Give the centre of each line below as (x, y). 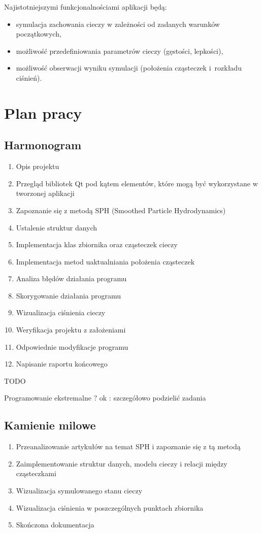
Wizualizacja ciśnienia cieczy (61, 312)
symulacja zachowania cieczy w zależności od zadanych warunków (118, 24)
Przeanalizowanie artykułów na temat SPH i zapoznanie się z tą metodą (128, 446)
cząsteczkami (36, 473)
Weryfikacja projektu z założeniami (71, 330)
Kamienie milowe (50, 425)
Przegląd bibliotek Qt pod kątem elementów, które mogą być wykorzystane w (137, 183)
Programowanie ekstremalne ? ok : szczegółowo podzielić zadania (105, 398)
